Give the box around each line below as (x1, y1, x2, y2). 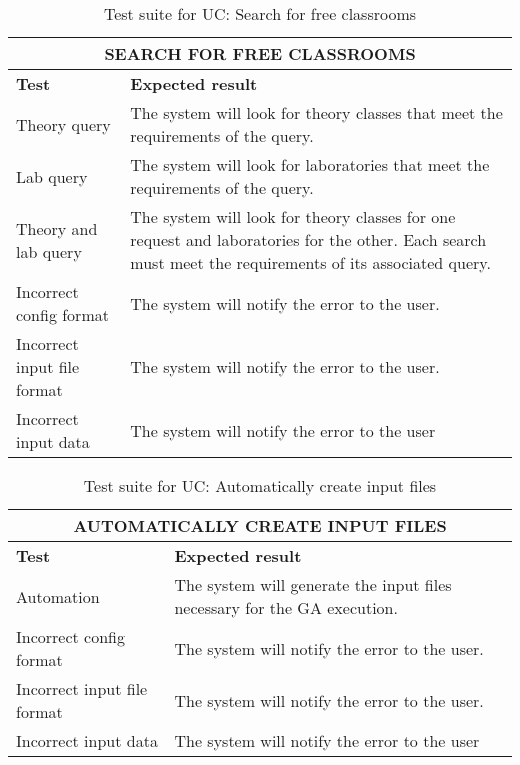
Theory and (16, 216, 98, 240)
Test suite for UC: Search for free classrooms (103, 2, 417, 25)
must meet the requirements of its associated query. (130, 251, 491, 274)
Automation (16, 584, 100, 608)
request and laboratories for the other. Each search (130, 228, 487, 251)
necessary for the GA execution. (174, 596, 398, 619)
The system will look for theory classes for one (130, 205, 456, 228)
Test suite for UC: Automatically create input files (83, 474, 437, 497)
